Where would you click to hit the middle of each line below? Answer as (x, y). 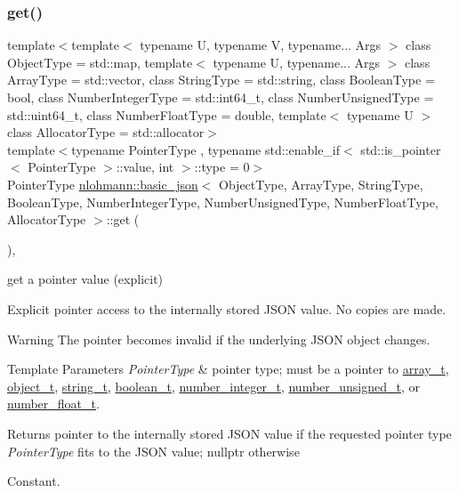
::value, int (145, 167)
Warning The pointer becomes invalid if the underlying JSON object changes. (219, 339)
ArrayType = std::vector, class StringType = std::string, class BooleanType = (221, 80)
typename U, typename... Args (297, 62)
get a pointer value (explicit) (85, 279)
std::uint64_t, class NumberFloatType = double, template (167, 114)
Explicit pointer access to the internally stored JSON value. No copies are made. (227, 308)
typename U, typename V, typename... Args (261, 45)
